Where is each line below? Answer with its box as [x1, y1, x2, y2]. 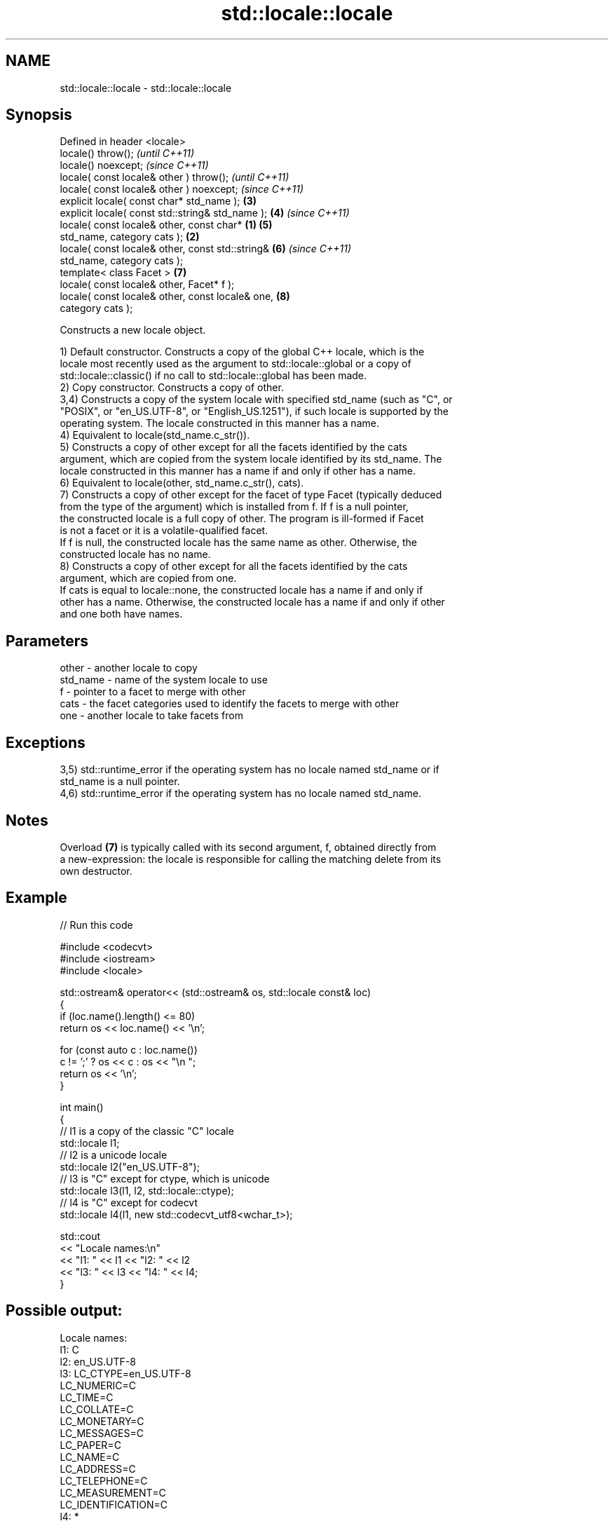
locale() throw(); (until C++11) [60, 147, 194, 160]
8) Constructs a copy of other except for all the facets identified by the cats [60, 560, 408, 573]
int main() [60, 1101, 104, 1113]
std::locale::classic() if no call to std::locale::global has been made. [60, 369, 367, 382]
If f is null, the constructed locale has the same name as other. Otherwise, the [60, 536, 417, 549]
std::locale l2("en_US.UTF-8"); [60, 1160, 200, 1173]
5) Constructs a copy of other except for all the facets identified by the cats [60, 441, 407, 454]
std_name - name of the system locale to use [60, 674, 268, 686]
